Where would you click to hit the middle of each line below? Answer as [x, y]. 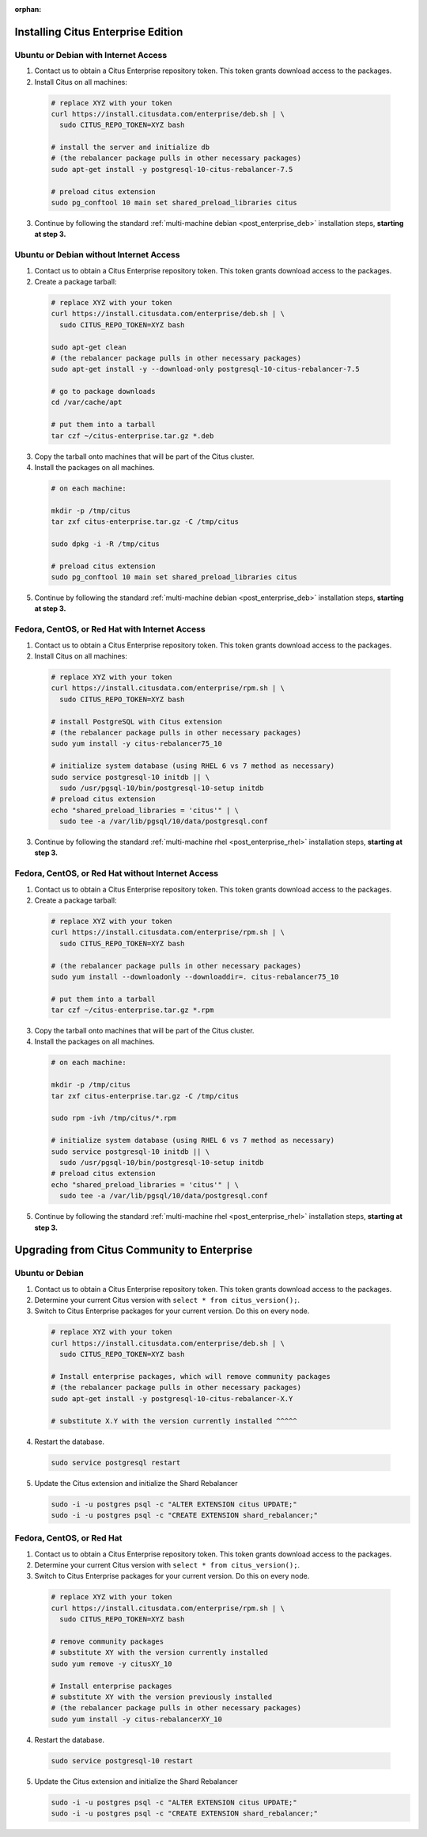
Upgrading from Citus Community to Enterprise [134, 1250]
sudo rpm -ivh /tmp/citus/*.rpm [114, 1118]
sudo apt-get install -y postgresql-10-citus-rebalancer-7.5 [172, 169]
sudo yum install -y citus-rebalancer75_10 [137, 744]
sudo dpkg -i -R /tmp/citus [105, 544]
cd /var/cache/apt [87, 403]
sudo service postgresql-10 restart [122, 1761]
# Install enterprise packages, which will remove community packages [191, 1376]
